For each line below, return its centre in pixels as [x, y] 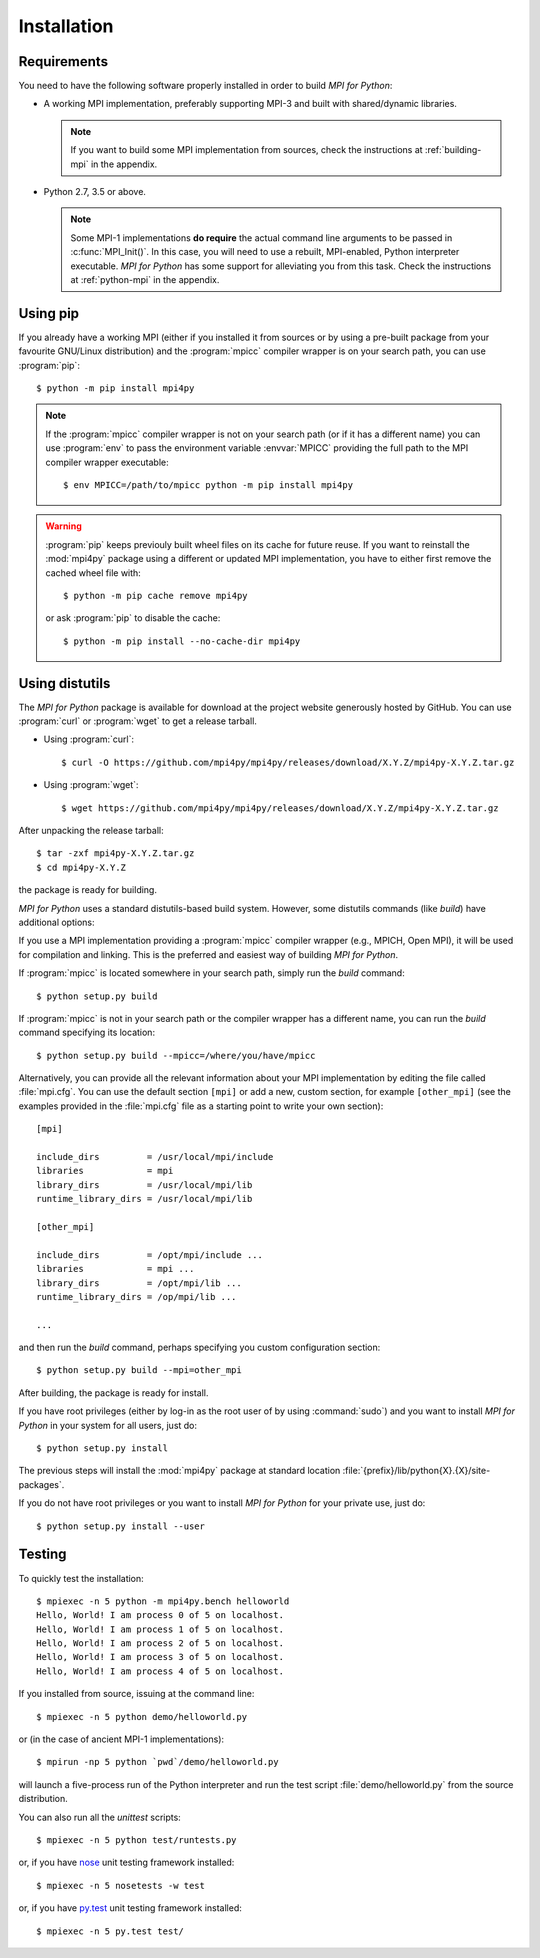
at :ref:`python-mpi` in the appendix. [145, 279]
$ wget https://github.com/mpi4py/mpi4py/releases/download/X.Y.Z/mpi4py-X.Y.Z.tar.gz [280, 808]
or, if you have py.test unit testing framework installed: [130, 1908]
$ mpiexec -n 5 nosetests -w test [120, 1885]
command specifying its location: [86, 1032]
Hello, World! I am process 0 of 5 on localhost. [160, 1615]
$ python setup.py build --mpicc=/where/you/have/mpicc [176, 1055]
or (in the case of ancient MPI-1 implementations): [121, 1739]
